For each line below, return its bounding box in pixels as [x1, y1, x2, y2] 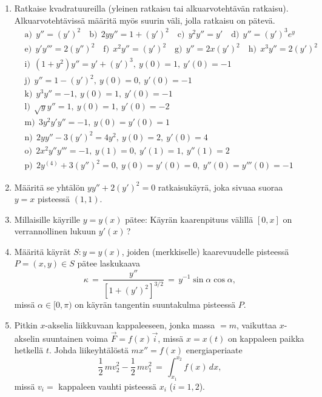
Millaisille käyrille [14, 212, 81, 225]
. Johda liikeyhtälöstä [49, 344, 129, 356]
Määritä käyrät [14, 245, 71, 257]
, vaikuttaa [236, 319, 277, 331]
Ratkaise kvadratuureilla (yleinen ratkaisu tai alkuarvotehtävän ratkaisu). [14, 2, 289, 14]
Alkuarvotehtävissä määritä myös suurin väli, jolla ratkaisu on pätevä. [14, 13, 275, 26]
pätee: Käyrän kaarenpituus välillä [125, 212, 253, 225]
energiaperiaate [186, 344, 243, 356]
